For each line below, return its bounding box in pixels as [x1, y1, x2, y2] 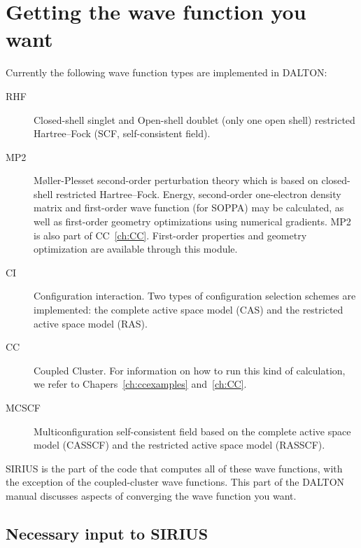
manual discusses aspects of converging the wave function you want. [6, 488, 297, 503]
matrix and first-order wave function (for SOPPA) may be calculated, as [34, 200, 344, 215]
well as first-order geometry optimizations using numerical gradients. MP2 [34, 214, 351, 229]
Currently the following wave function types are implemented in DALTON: [6, 65, 327, 80]
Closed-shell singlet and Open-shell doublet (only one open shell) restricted [34, 112, 355, 127]
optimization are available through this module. [34, 241, 238, 256]
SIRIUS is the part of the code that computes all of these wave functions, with [6, 461, 343, 475]
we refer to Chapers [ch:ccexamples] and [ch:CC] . [34, 377, 247, 391]
